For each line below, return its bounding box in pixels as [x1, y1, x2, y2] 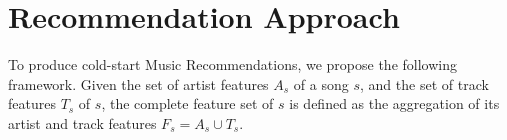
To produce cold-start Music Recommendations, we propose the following [8, 54, 457, 75]
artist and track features [8, 112, 157, 133]
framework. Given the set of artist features [8, 73, 269, 94]
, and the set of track [360, 73, 489, 94]
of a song [293, 73, 349, 94]
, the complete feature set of [101, 93, 274, 114]
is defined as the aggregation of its [289, 93, 500, 114]
